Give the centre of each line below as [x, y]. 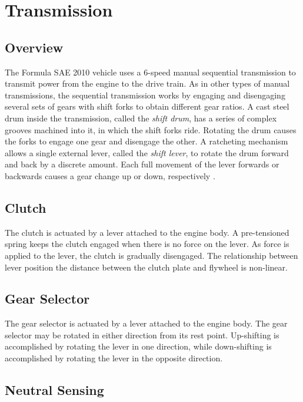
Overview [34, 47]
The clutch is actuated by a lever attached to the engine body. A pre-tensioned [147, 232]
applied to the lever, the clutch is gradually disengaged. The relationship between [151, 255]
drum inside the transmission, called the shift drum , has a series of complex [141, 118]
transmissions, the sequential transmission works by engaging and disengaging [145, 95]
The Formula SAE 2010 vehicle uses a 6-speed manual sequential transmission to [150, 72]
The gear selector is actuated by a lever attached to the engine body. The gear [146, 323]
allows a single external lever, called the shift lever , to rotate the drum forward [147, 152]
